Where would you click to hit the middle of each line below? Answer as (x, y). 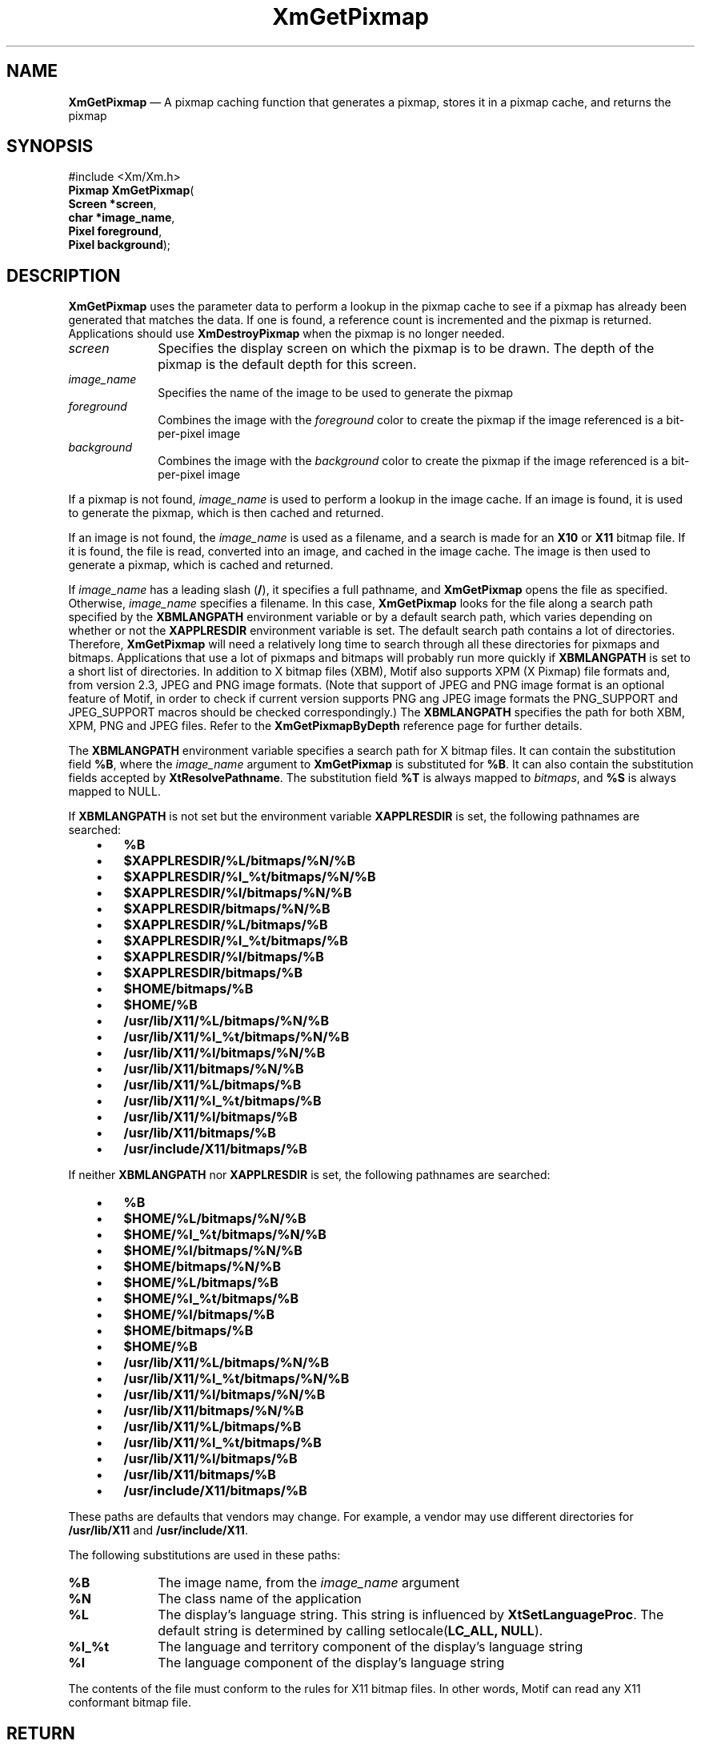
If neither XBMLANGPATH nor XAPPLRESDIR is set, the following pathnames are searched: (309, 1175)
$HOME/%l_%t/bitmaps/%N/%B (225, 1235)
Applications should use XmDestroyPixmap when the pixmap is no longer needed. (286, 334)
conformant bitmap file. (130, 1703)
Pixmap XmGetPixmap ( (131, 191)
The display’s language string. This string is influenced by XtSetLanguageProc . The (411, 1615)
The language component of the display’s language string (331, 1663)
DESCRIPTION (64, 275)
